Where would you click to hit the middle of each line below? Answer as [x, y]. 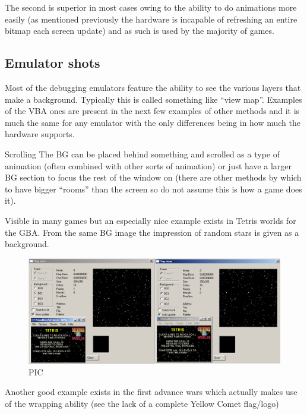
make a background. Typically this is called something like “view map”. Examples [153, 99]
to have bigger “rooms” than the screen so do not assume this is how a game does [153, 189]
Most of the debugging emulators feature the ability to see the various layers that [153, 87]
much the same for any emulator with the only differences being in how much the [153, 122]
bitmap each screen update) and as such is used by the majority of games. [140, 31]
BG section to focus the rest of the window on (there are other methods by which [153, 177]
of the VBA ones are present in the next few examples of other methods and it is [152, 111]
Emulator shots [53, 63]
